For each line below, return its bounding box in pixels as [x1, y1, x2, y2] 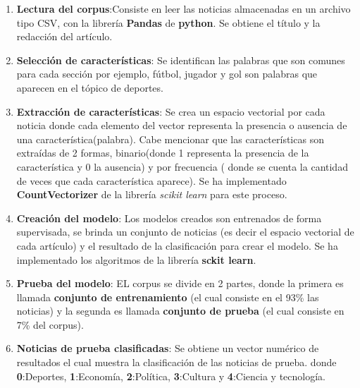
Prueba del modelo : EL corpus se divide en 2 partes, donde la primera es [16, 276, 344, 291]
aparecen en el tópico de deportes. [16, 80, 163, 95]
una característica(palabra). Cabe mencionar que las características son [16, 131, 324, 146]
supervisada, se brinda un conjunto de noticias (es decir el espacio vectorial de [16, 224, 354, 239]
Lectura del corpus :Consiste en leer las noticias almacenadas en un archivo [16, 1, 351, 16]
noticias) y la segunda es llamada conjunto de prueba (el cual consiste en [16, 303, 345, 318]
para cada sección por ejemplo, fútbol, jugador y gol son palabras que [16, 66, 318, 81]
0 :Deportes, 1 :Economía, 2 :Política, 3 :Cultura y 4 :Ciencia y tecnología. [16, 368, 325, 383]
